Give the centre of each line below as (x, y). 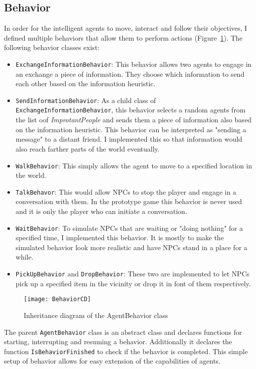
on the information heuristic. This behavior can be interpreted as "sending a (131, 129)
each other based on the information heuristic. (85, 83)
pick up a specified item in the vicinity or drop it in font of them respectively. (133, 283)
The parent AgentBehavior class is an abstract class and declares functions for (123, 332)
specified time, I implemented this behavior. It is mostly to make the (120, 237)
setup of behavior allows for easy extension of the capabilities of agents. (112, 361)
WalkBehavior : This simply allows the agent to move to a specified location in (134, 165)
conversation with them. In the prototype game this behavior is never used (129, 201)
